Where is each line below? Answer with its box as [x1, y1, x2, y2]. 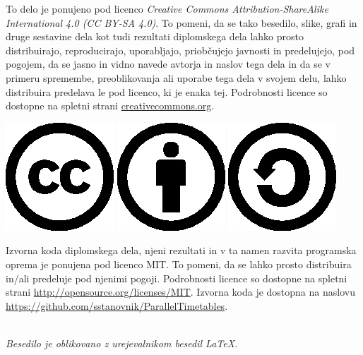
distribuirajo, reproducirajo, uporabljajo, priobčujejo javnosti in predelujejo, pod [6, 42, 355, 57]
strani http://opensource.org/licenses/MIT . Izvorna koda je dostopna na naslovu [6, 284, 355, 299]
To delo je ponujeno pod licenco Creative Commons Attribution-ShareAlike [6, 1, 328, 16]
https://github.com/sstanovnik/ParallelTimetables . [6, 298, 228, 313]
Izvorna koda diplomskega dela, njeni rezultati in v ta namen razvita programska [6, 243, 357, 258]
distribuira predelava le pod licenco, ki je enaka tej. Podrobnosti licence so [6, 84, 328, 99]
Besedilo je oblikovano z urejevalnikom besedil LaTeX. [6, 335, 238, 350]
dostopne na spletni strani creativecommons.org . [6, 98, 215, 113]
